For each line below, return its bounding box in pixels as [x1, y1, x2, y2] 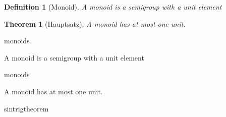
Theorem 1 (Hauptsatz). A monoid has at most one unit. [4, 18, 186, 29]
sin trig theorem [4, 103, 49, 113]
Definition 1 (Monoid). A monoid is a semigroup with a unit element [4, 2, 222, 12]
